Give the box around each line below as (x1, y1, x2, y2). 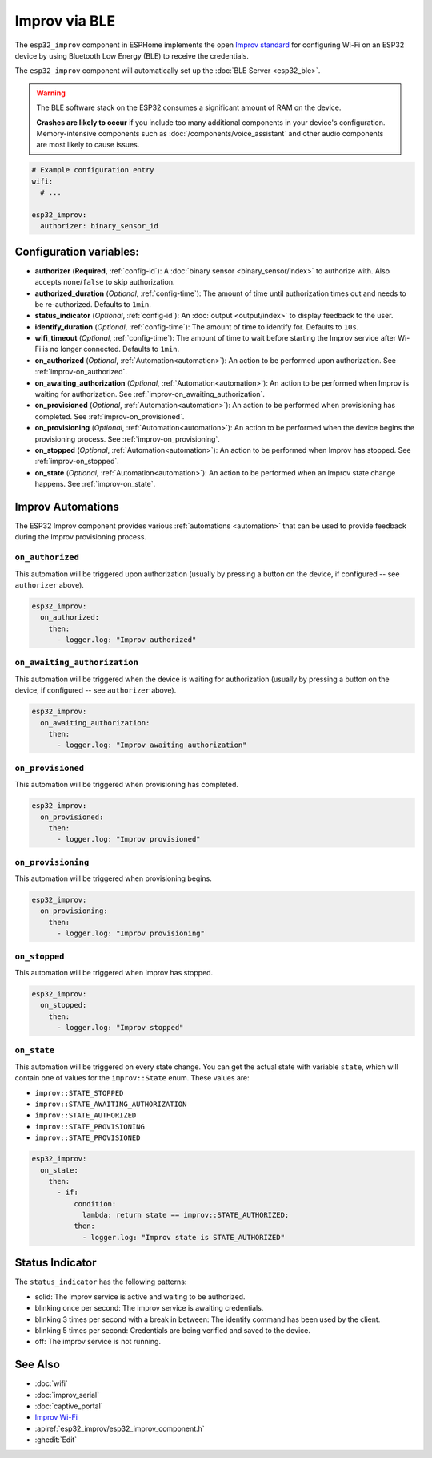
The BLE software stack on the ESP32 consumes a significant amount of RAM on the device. (36, 103, 342, 112)
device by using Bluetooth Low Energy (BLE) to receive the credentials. (14, 50, 250, 60)
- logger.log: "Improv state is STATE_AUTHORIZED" (82, 1233, 286, 1242)
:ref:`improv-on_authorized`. (34, 367, 128, 377)
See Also (14, 1358, 60, 1371)
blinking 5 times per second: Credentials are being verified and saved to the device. (34, 1325, 311, 1335)
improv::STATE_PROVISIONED (34, 1133, 141, 1142)
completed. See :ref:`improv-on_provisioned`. (34, 411, 185, 421)
